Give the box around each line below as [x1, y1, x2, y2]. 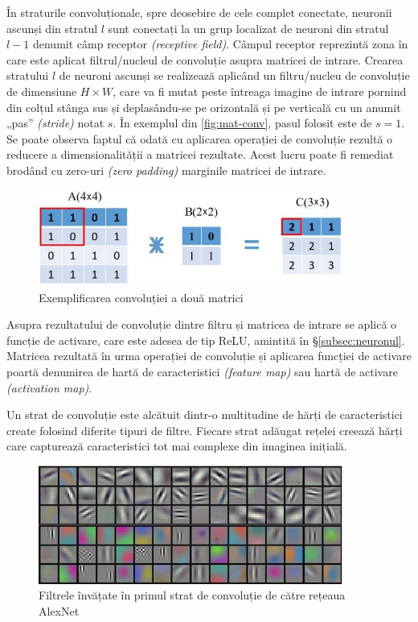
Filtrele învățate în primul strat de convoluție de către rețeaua [39, 587, 346, 603]
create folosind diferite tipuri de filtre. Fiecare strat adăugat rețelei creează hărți [6, 421, 403, 438]
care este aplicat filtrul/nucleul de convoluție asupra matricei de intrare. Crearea [6, 51, 404, 68]
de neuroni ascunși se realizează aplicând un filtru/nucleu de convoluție [59, 67, 410, 84]
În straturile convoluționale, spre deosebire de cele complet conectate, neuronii [6, 4, 392, 20]
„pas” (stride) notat [6, 114, 104, 131]
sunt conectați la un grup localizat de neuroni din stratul [108, 19, 389, 36]
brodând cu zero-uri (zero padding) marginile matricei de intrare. [6, 161, 326, 178]
